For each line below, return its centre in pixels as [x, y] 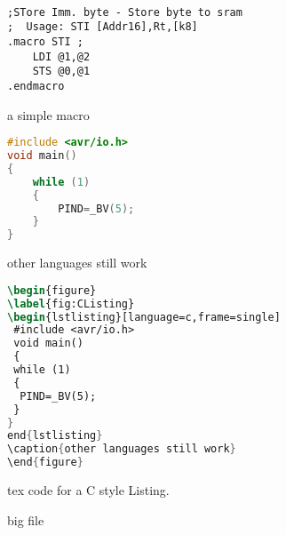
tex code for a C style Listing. [88, 490]
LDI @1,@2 [61, 56]
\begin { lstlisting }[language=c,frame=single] [144, 317]
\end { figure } [45, 463]
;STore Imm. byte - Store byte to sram [125, 12]
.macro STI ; [45, 41]
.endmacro [36, 86]
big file [26, 519]
